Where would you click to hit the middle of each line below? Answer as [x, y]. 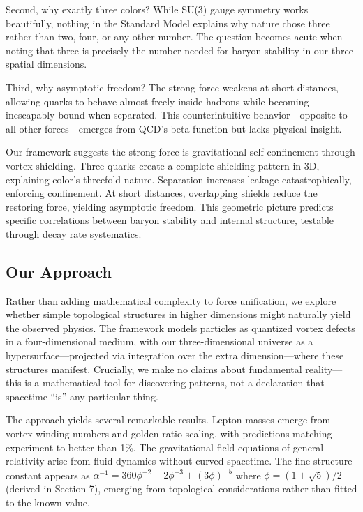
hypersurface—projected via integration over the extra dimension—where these [175, 355]
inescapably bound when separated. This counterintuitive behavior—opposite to [177, 115]
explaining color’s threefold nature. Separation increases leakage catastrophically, [179, 179]
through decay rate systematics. [74, 233]
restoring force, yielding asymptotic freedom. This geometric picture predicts [170, 206]
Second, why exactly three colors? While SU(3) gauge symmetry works [157, 9]
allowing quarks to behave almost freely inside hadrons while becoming [157, 101]
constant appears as [48, 475]
